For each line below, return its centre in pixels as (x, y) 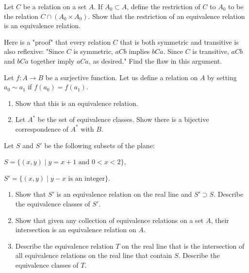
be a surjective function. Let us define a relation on (122, 77)
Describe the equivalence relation (64, 246)
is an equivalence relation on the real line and (124, 194)
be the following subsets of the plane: (100, 145)
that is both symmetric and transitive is (179, 42)
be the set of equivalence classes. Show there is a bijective (123, 119)
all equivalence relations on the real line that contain (94, 255)
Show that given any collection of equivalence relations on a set (109, 220)
